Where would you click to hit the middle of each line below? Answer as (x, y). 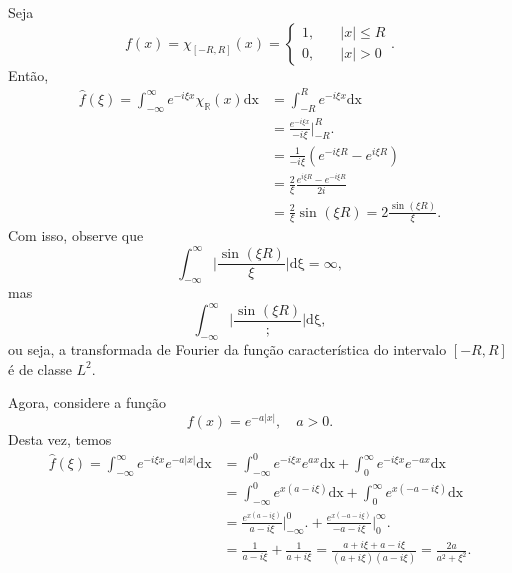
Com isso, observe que (76, 235)
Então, (28, 74)
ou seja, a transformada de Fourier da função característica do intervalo (227, 349)
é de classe (40, 368)
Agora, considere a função (87, 402)
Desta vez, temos (60, 439)
